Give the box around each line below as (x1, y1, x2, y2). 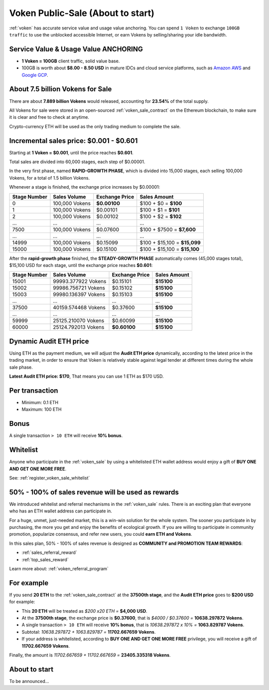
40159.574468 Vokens (53, 304, 106, 311)
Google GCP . (21, 72, 48, 78)
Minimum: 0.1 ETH (21, 399, 59, 405)
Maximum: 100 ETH (21, 407, 62, 413)
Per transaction (9, 386, 58, 395)
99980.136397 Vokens (53, 291, 106, 298)
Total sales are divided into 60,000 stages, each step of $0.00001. (9, 159, 145, 165)
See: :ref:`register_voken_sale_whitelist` (9, 474, 90, 481)
